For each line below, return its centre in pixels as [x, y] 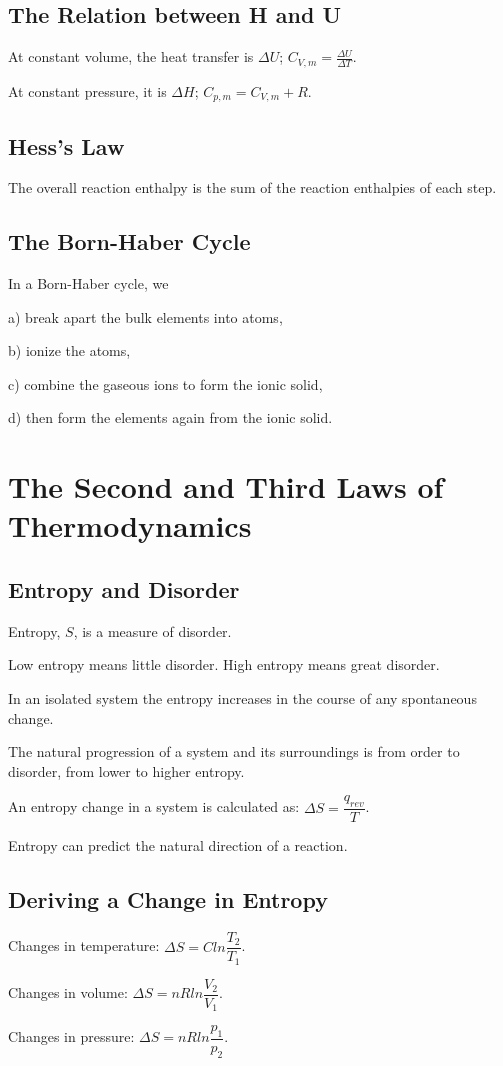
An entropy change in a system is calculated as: [154, 806]
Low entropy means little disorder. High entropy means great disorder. [224, 664]
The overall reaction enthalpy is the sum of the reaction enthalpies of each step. [252, 187]
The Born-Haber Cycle [129, 241]
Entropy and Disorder [124, 589]
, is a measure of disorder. [152, 630]
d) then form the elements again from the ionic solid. [170, 417]
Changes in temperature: [84, 945]
